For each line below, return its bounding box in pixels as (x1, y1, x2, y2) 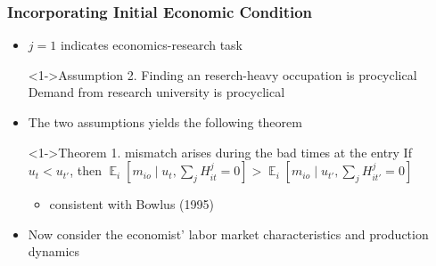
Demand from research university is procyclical (28, 83, 285, 101)
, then (70, 161, 102, 180)
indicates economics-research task (60, 36, 243, 54)
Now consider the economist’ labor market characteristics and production (28, 224, 429, 243)
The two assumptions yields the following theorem (28, 113, 302, 131)
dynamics (28, 242, 80, 261)
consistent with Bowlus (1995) (49, 195, 214, 214)
